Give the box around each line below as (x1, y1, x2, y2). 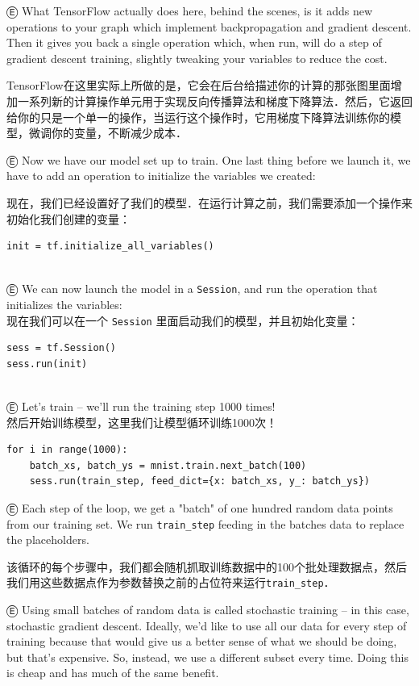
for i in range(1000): (6, 444, 128, 456)
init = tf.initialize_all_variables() (6, 241, 214, 253)
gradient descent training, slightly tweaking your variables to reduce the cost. (6, 49, 388, 66)
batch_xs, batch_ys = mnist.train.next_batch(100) (29, 459, 307, 471)
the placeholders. (6, 531, 89, 548)
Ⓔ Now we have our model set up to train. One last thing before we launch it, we (6, 151, 411, 168)
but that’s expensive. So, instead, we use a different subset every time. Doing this (6, 648, 409, 665)
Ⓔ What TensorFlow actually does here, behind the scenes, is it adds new (6, 2, 373, 19)
